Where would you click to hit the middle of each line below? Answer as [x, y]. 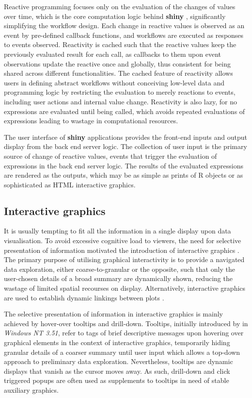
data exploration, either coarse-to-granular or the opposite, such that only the [119, 269]
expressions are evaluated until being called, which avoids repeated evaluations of [125, 111]
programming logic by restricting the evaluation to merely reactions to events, [120, 92]
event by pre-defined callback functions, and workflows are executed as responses [124, 35]
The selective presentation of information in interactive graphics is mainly [113, 314]
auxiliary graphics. [31, 390]
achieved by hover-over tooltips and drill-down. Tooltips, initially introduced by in [126, 323]
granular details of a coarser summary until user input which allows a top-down [122, 352]
